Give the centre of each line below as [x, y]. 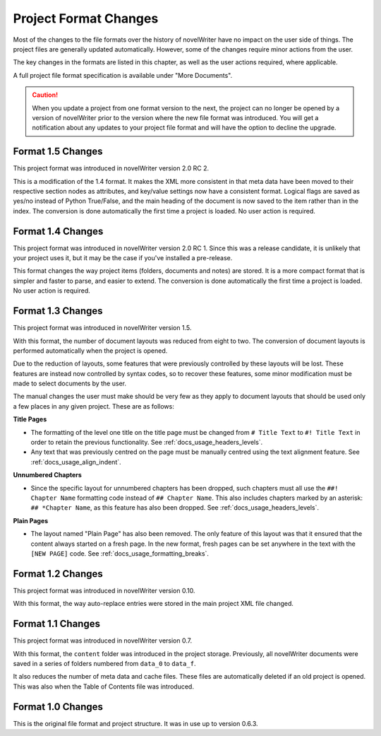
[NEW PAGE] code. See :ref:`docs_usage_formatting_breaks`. [120, 553]
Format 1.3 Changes [58, 311]
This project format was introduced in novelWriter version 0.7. [103, 641]
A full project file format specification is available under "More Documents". [123, 75]
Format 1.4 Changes [58, 231]
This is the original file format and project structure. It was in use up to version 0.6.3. [135, 723]
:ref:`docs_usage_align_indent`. [76, 462]
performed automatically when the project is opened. [90, 351]
